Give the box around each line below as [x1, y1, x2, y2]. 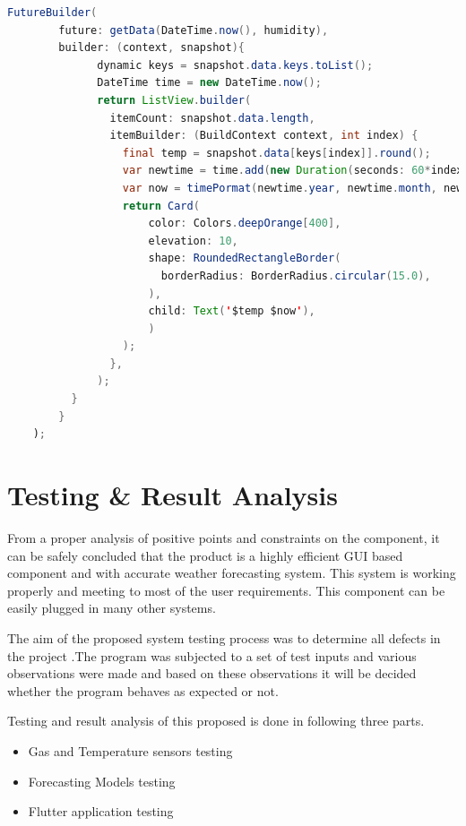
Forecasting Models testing [28, 771, 176, 790]
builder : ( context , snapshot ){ [58, 41, 245, 55]
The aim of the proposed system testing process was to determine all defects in [7, 628, 441, 647]
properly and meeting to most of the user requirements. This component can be [7, 581, 445, 599]
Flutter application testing [28, 802, 174, 821]
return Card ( [122, 199, 200, 212]
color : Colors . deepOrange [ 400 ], [148, 217, 341, 230]
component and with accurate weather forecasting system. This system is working [7, 564, 456, 582]
